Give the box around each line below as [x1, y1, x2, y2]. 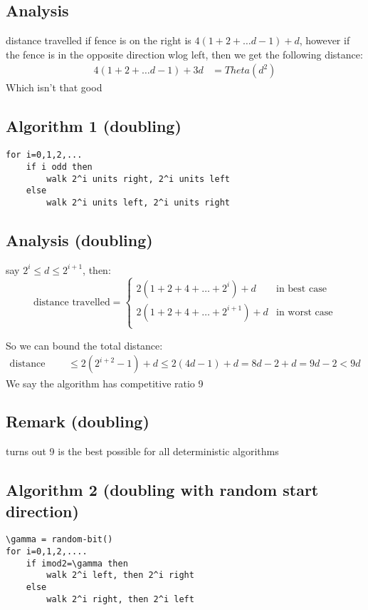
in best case [276, 283, 327, 294]
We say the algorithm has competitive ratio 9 [6, 375, 204, 390]
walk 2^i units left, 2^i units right [46, 197, 230, 208]
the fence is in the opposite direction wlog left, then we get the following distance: [6, 46, 363, 61]
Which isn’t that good [6, 80, 102, 95]
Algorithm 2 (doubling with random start [6, 479, 319, 501]
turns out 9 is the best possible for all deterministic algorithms [6, 444, 279, 459]
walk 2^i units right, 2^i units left [46, 173, 230, 184]
